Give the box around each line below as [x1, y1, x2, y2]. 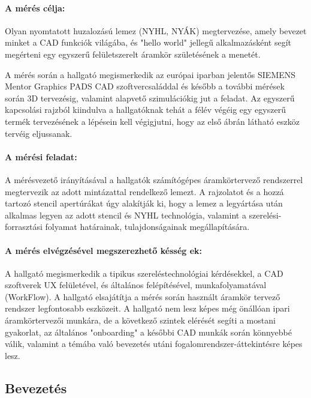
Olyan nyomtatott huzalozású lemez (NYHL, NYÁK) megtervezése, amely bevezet [5, 24, 307, 37]
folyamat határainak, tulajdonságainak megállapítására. [45, 220, 250, 233]
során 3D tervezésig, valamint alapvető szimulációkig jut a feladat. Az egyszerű [5, 91, 295, 104]
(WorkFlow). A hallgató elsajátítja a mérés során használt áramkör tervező [5, 290, 280, 303]
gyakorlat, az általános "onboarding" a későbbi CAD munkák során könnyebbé [5, 325, 292, 338]
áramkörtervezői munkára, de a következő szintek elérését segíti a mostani [5, 314, 276, 327]
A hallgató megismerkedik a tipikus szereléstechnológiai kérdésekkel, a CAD [5, 267, 283, 279]
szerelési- [249, 208, 282, 221]
